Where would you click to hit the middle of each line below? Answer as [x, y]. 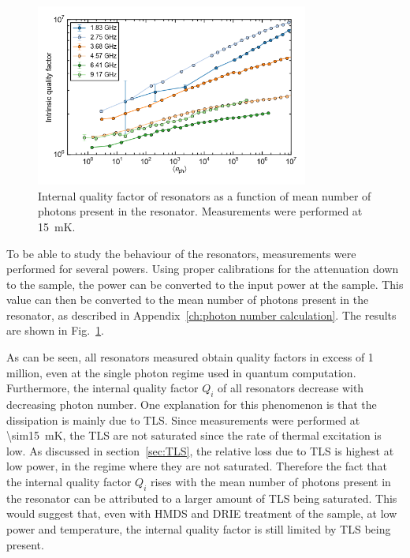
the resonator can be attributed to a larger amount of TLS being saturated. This [202, 498]
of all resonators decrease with [291, 388]
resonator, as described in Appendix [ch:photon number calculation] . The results [201, 315]
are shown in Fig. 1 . [55, 330]
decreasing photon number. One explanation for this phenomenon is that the [192, 404]
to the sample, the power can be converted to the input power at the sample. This [205, 284]
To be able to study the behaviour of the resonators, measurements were [181, 253]
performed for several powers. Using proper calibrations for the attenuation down [203, 269]
